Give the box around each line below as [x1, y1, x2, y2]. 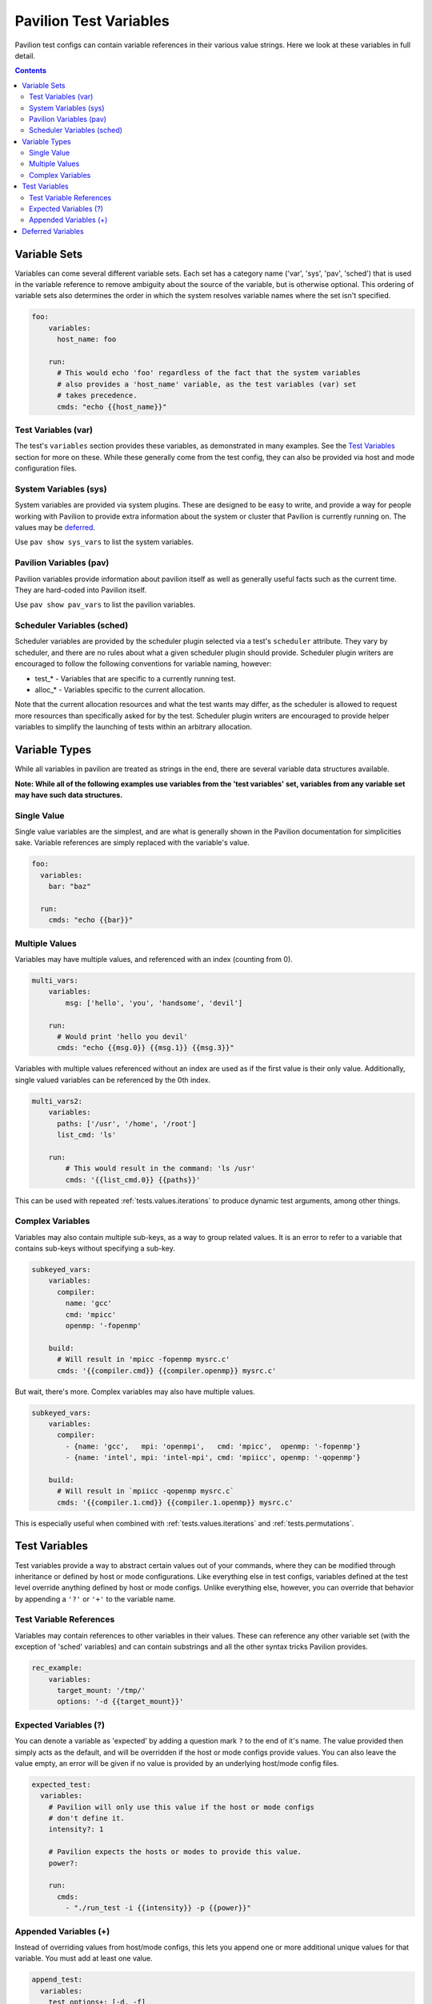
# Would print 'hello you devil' [57, 1032, 188, 1041]
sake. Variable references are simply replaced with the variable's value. [14, 838, 250, 847]
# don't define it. [48, 1814, 126, 1823]
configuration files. [14, 463, 78, 473]
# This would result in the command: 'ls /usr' [65, 1164, 256, 1174]
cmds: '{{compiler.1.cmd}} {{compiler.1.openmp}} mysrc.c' [57, 1497, 294, 1507]
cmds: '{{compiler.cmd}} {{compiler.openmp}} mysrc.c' [57, 1366, 277, 1375]
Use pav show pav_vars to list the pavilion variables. [14, 600, 196, 609]
